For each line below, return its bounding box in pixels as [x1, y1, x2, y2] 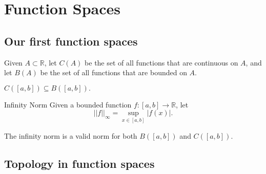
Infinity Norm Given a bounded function [4, 99, 132, 110]
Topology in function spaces [4, 155, 155, 171]
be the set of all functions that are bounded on [40, 67, 187, 78]
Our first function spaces [4, 33, 138, 49]
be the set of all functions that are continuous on [85, 57, 238, 68]
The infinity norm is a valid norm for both [4, 130, 137, 141]
